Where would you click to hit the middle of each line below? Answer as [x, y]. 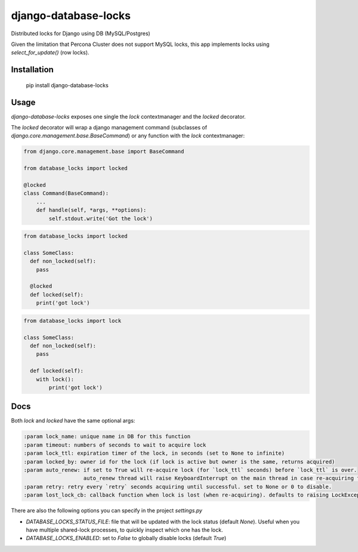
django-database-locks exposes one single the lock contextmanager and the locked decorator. [128, 116]
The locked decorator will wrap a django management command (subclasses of [109, 128]
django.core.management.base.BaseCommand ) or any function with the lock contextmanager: [128, 136]
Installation [32, 70]
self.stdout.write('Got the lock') [101, 218]
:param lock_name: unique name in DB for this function [107, 437]
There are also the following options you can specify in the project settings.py [107, 511]
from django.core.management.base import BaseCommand [104, 152]
